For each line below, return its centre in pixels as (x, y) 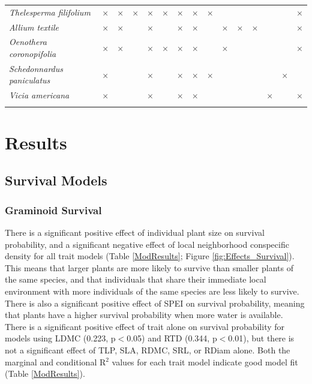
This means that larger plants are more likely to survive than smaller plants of (149, 267)
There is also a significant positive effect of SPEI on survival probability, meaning (155, 303)
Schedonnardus (36, 68)
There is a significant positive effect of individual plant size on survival (135, 232)
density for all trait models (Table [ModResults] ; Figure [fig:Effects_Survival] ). (150, 256)
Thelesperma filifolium (50, 12)
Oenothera (28, 42)
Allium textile (34, 27)
